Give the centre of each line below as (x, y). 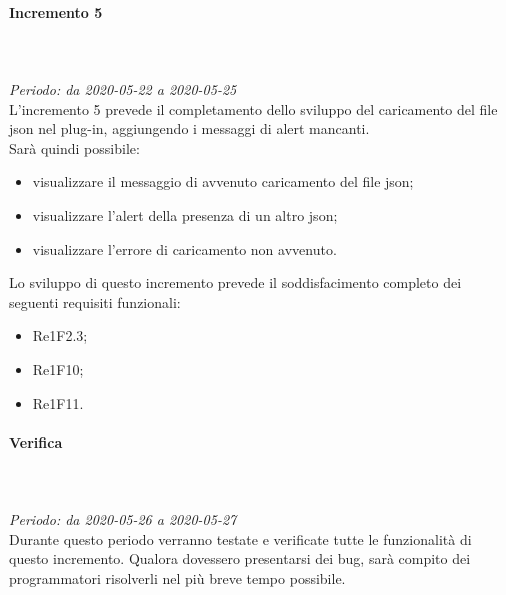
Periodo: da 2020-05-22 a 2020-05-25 (123, 88)
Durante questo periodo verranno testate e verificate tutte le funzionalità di (240, 538)
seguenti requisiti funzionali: (95, 301)
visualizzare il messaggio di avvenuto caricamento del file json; (223, 181)
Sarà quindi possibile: (74, 147)
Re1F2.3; (60, 335)
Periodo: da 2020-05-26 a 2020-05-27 (123, 519)
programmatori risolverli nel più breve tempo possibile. (177, 577)
